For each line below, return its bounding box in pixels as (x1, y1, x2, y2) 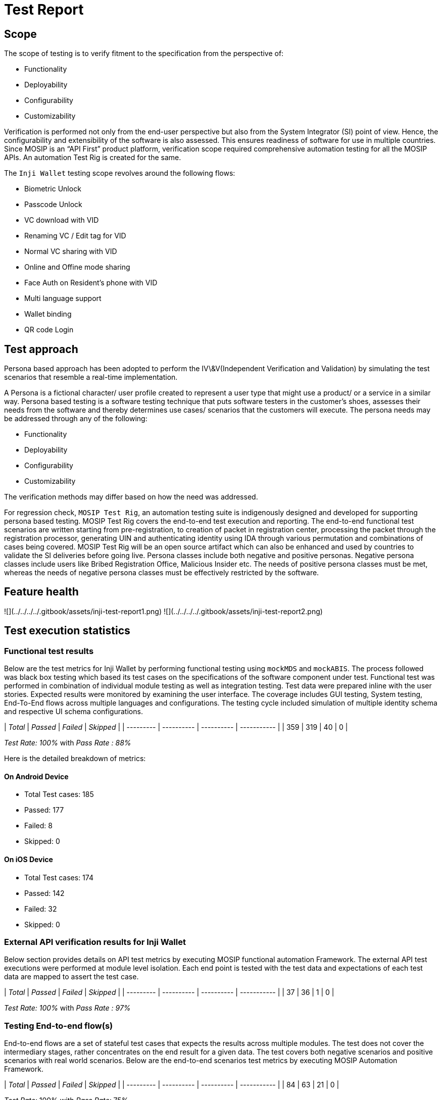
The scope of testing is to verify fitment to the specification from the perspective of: (4, 49, 284, 58)
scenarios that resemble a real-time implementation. (4, 373, 178, 382)
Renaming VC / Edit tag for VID (24, 231, 126, 240)
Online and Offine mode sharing (24, 263, 130, 272)
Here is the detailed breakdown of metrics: (4, 754, 146, 763)
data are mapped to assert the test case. (4, 972, 139, 981)
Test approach (4, 342, 78, 356)
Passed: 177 (24, 806, 64, 815)
